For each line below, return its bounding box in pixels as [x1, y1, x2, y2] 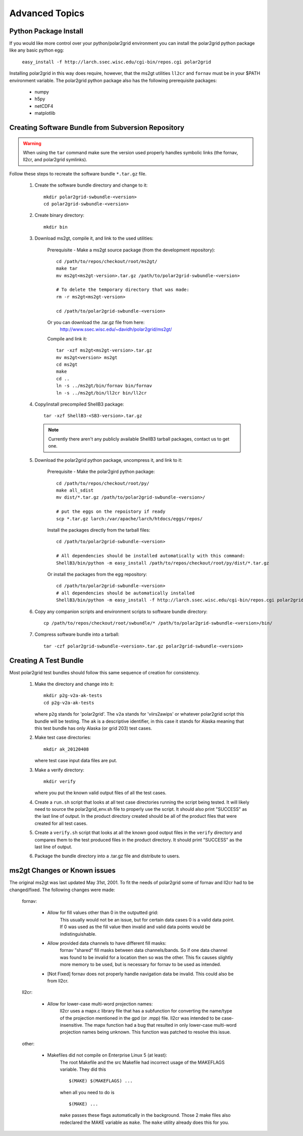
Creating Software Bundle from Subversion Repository [9, 123, 184, 132]
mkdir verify [43, 778, 76, 784]
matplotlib [34, 110, 56, 116]
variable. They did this [60, 1066, 106, 1072]
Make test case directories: [34, 734, 91, 740]
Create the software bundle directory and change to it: [34, 182, 148, 188]
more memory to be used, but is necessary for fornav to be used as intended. [60, 962, 222, 968]
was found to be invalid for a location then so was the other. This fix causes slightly [60, 954, 233, 960]
